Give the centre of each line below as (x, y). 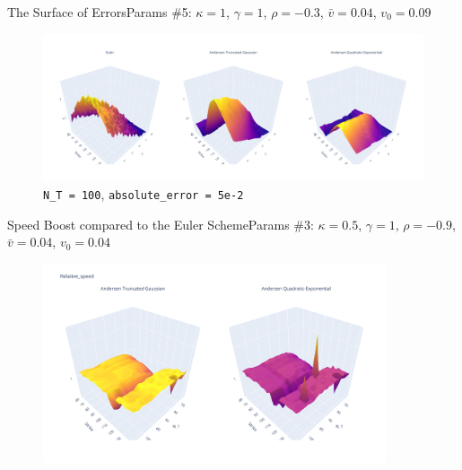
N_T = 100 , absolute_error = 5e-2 (144, 193)
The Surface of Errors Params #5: (100, 12)
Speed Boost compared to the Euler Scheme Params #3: (161, 224)
